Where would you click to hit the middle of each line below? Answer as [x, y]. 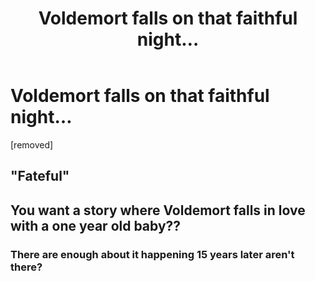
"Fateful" [40, 176]
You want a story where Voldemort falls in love [158, 210]
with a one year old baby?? [96, 225]
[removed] [32, 144]
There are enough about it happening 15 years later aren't [152, 254]
